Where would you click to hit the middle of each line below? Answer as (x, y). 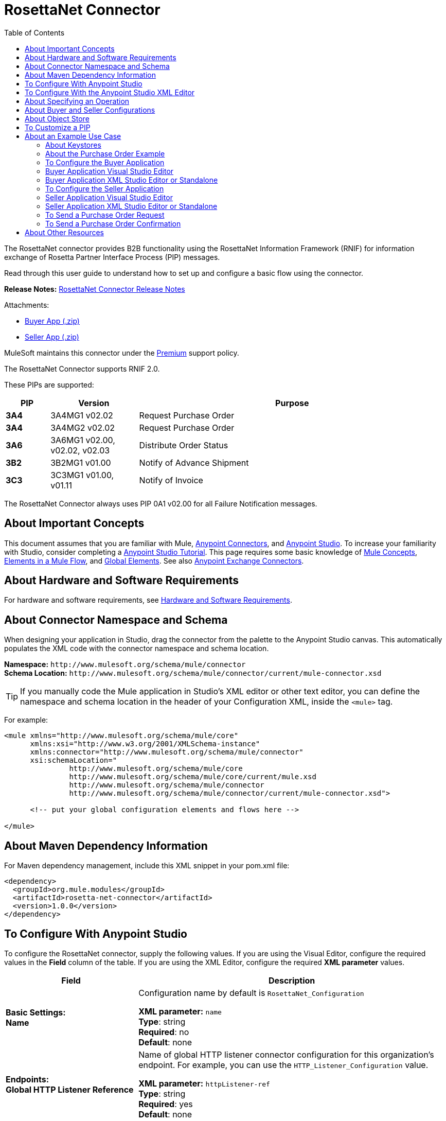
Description (292, 980)
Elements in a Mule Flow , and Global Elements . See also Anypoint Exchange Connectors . (154, 560)
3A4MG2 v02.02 (83, 427)
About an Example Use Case (73, 136)
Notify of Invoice (171, 480)
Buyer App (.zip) (52, 321)
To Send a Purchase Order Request (105, 215)
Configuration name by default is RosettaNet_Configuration (251, 993)
